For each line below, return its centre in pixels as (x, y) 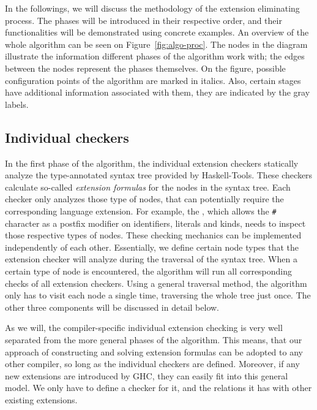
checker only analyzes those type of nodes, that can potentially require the (144, 199)
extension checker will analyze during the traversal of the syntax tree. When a (151, 259)
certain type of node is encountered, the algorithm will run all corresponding (149, 271)
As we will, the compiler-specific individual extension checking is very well (144, 328)
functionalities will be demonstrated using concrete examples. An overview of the (157, 32)
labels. (17, 104)
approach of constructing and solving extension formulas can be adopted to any (154, 351)
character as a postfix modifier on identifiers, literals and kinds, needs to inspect (155, 223)
